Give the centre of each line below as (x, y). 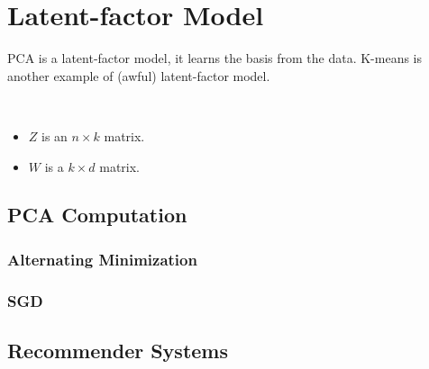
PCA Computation (97, 215)
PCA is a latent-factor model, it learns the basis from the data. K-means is (215, 58)
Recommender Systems (118, 350)
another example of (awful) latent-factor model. (139, 75)
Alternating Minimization (102, 259)
